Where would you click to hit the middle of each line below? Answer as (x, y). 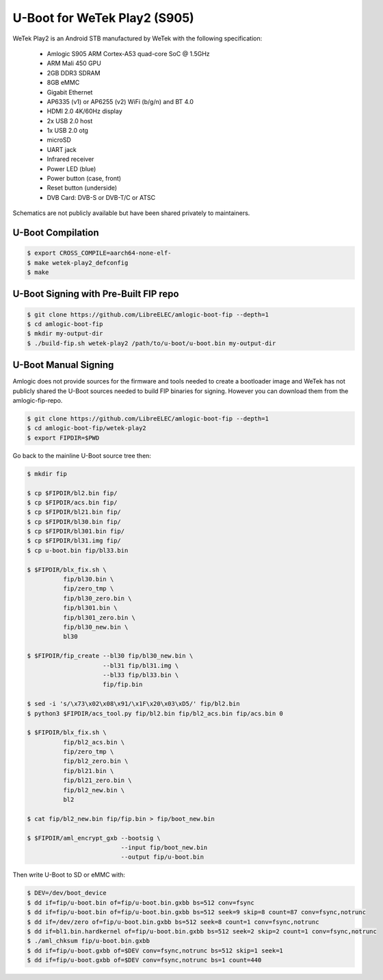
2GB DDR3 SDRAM (74, 73)
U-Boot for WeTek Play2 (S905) (103, 18)
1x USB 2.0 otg (68, 131)
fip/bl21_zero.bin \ (97, 780)
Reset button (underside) (82, 188)
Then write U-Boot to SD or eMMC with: (69, 875)
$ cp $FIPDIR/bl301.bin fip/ (76, 531)
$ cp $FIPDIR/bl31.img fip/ (74, 541)
